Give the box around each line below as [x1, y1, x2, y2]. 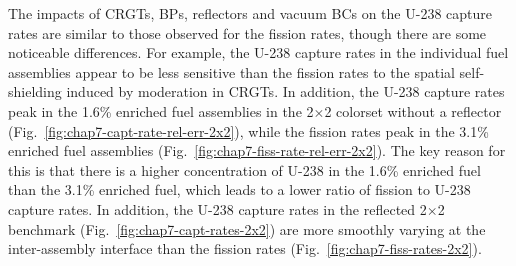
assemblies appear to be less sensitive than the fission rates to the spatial [8, 61, 455, 82]
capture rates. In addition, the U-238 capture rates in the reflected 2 [8, 198, 427, 219]
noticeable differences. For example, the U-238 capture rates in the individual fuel [8, 42, 509, 63]
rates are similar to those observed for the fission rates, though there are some [8, 22, 487, 43]
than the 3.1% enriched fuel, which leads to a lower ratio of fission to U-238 [8, 179, 471, 200]
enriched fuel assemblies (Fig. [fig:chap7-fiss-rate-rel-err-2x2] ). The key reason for [8, 140, 506, 161]
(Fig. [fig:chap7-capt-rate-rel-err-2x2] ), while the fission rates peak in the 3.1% [8, 120, 489, 141]
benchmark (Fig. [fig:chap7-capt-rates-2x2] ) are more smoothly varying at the [8, 218, 486, 239]
